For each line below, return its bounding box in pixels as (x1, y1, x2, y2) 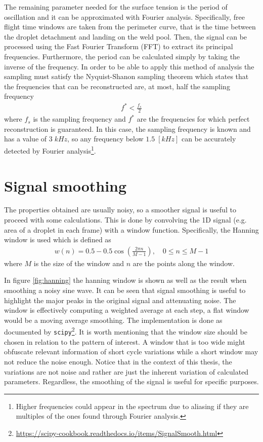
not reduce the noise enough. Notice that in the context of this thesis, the (4, 356, 232, 366)
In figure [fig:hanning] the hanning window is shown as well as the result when (4, 275, 247, 285)
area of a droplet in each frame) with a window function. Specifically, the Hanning (4, 224, 259, 235)
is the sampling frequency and (33, 114, 126, 124)
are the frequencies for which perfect (137, 114, 250, 124)
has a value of (4, 133, 47, 144)
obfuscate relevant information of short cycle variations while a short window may (4, 346, 258, 357)
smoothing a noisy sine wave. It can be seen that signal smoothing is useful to (4, 285, 246, 296)
